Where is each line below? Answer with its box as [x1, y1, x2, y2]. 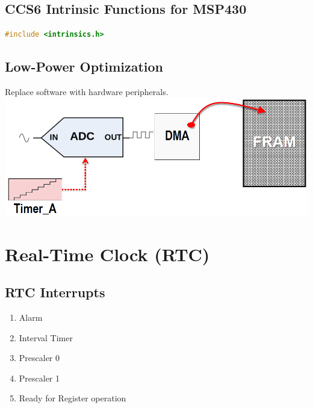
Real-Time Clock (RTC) [5, 241, 210, 266]
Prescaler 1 [19, 371, 60, 384]
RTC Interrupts [5, 283, 105, 301]
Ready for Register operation [19, 392, 126, 404]
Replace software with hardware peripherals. [5, 85, 169, 97]
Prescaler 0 [19, 351, 60, 364]
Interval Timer [19, 331, 73, 344]
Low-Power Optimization [5, 57, 164, 76]
